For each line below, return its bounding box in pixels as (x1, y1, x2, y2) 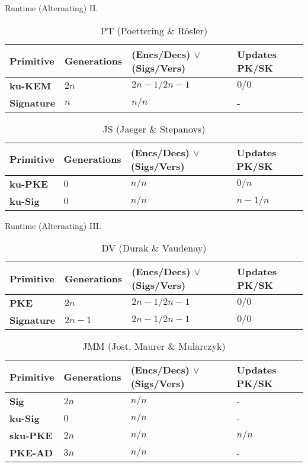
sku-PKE (9, 429, 53, 443)
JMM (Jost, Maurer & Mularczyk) (82, 339, 226, 353)
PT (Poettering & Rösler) (100, 23, 208, 37)
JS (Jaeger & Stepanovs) (102, 121, 206, 136)
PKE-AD (9, 446, 53, 460)
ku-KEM (9, 78, 52, 92)
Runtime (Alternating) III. (5, 219, 101, 231)
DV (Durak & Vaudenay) (101, 241, 207, 255)
